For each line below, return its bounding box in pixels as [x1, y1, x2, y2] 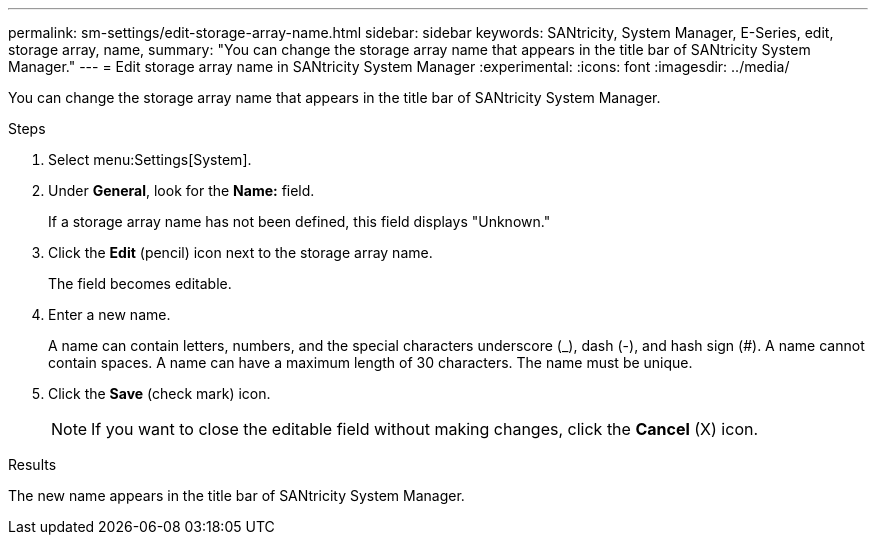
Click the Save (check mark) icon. [48, 385, 271, 402]
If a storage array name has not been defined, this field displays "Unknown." [48, 213, 551, 230]
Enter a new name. [48, 306, 171, 323]
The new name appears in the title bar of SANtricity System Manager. [8, 487, 465, 504]
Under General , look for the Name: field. [48, 182, 315, 199]
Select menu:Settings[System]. [48, 151, 252, 168]
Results [8, 456, 57, 473]
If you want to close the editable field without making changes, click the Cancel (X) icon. [91, 419, 759, 439]
